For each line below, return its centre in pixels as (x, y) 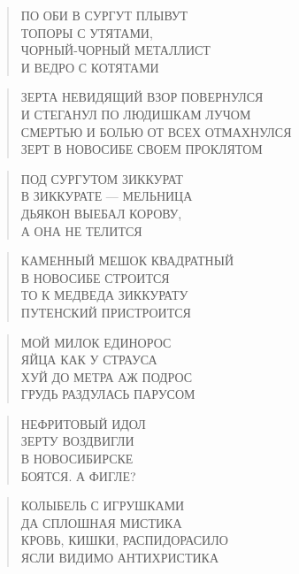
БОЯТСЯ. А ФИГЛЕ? (78, 475)
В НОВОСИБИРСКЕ (77, 459)
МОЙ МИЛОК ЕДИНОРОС (96, 342)
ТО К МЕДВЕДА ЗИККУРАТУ (104, 295)
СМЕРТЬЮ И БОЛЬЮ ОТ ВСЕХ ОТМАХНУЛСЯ (156, 131)
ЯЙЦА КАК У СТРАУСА (89, 360)
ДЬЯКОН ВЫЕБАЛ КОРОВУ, (101, 213)
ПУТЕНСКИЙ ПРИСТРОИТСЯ (106, 312)
